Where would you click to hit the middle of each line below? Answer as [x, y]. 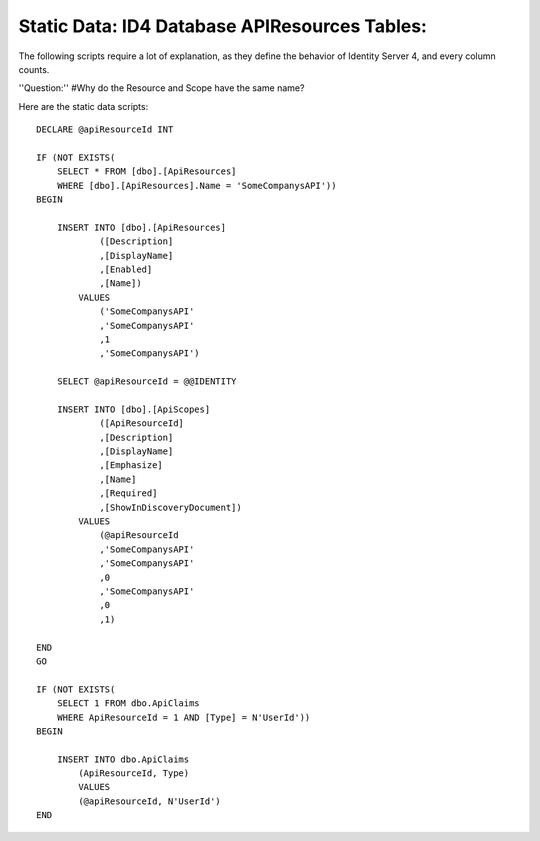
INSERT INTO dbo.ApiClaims [123, 759]
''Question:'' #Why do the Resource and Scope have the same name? [161, 88]
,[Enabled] [126, 269]
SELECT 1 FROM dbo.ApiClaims [128, 703]
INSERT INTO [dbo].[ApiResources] [141, 227]
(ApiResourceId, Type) [134, 773]
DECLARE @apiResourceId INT [105, 129]
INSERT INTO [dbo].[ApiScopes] [133, 409]
